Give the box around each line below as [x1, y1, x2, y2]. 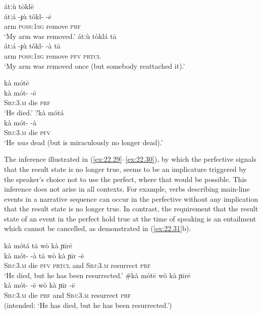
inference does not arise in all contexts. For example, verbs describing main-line [4, 184, 250, 194]
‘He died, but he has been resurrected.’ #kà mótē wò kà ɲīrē [4, 270, 190, 280]
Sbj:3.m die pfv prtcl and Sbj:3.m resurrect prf [4, 260, 151, 271]
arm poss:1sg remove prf [4, 21, 81, 31]
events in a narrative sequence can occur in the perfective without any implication [4, 193, 258, 204]
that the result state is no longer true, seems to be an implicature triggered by [4, 163, 247, 174]
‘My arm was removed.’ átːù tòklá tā [4, 30, 117, 41]
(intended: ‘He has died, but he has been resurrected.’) [4, 299, 172, 310]
